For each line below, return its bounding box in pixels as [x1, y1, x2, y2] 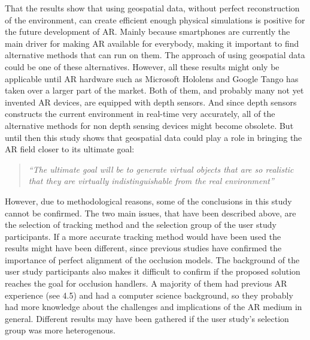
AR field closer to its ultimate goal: [5, 143, 135, 155]
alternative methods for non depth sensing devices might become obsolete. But [5, 119, 294, 131]
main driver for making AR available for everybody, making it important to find [5, 37, 299, 49]
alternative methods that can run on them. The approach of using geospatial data [5, 49, 305, 61]
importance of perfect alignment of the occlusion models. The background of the [5, 253, 300, 266]
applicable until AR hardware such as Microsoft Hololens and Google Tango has [5, 72, 299, 85]
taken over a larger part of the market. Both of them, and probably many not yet [5, 84, 304, 97]
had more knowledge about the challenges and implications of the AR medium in [5, 300, 302, 313]
